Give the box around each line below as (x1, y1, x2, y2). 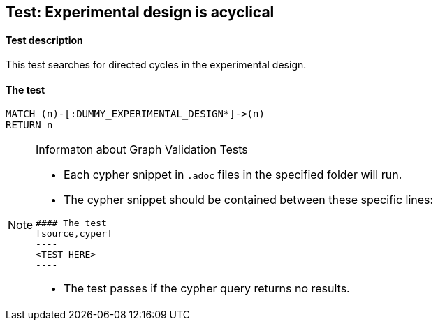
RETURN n (6, 119, 53, 131)
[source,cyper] (36, 228, 112, 239)
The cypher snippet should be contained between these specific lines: (64, 193, 434, 207)
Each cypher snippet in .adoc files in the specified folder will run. (64, 168, 402, 182)
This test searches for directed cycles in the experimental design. (6, 59, 307, 71)
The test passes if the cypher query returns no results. (64, 281, 350, 296)
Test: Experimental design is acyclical (6, 3, 275, 21)
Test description (6, 34, 83, 46)
